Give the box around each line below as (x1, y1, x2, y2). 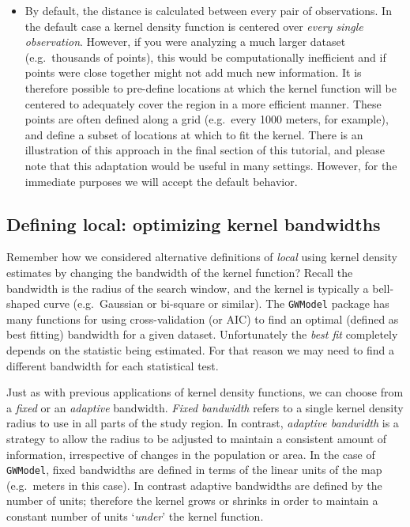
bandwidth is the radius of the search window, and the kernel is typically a (6, 279, 369, 296)
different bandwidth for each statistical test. (6, 357, 219, 373)
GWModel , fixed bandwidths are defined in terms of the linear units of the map (6, 461, 382, 478)
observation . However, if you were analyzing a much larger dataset (24, 33, 346, 50)
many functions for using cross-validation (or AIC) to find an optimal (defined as (6, 310, 399, 327)
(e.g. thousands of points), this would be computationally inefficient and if (24, 48, 386, 65)
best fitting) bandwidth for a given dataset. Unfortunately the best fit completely (6, 326, 398, 343)
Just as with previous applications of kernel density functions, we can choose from (6, 384, 404, 400)
